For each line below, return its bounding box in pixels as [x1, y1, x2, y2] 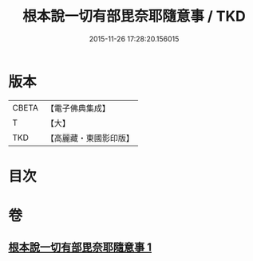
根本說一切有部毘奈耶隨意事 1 [8, 240, 152, 255]
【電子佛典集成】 [45, 103, 110, 114]
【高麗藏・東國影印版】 [45, 132, 134, 143]
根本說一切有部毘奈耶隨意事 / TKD [22, 7, 246, 25]
